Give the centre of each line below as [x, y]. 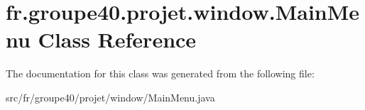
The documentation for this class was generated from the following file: [160, 73]
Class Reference [117, 39]
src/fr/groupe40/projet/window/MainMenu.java [110, 97]
